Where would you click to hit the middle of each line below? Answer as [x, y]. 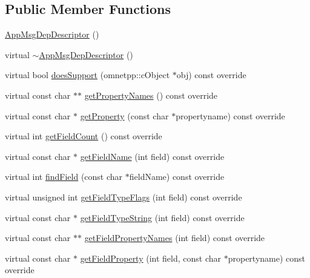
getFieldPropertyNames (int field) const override [175, 238]
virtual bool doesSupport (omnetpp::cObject [87, 75]
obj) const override [211, 75]
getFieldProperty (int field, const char [151, 258]
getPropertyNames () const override [151, 95]
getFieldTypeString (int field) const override [162, 217]
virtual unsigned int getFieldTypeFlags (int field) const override [124, 197]
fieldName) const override [177, 177]
